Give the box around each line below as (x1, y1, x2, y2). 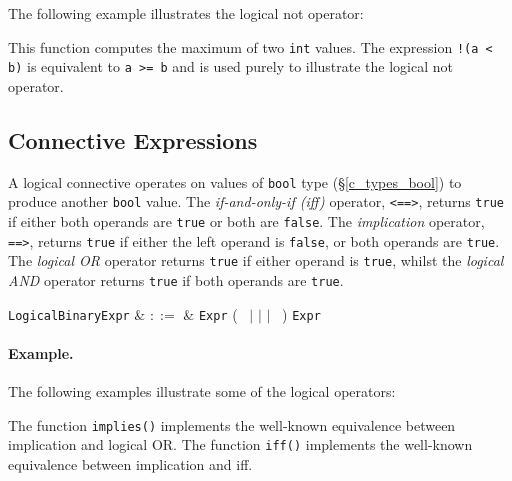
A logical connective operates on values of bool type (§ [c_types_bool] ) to (8, 171, 462, 192)
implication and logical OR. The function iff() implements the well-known (8, 434, 473, 455)
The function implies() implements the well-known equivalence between (8, 414, 456, 435)
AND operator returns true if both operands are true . (8, 269, 344, 290)
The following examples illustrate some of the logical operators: (8, 381, 396, 402)
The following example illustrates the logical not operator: (8, 3, 364, 23)
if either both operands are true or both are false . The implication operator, (8, 211, 485, 232)
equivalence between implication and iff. (8, 454, 253, 474)
